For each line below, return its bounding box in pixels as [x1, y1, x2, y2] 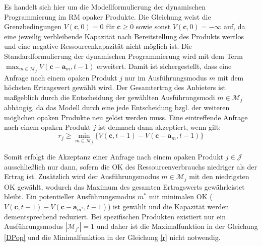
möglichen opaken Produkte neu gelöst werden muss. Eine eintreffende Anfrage [4, 112, 248, 122]
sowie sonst [136, 21, 171, 32]
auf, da [224, 21, 245, 32]
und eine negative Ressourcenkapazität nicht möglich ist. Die [4, 41, 192, 51]
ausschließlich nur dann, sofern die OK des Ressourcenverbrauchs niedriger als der [4, 161, 257, 172]
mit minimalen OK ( [149, 191, 213, 202]
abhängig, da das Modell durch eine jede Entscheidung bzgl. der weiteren [4, 102, 230, 113]
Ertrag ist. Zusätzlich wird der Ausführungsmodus [4, 171, 159, 182]
